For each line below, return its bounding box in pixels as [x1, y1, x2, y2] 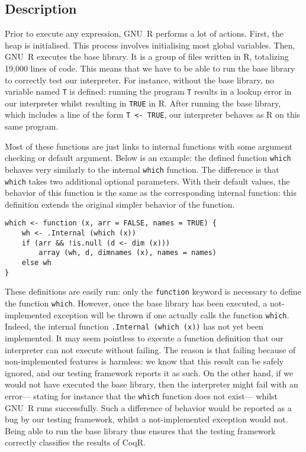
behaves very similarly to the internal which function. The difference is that [5, 163, 279, 175]
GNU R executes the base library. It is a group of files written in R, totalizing [5, 50, 289, 63]
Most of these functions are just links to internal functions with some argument [5, 140, 292, 152]
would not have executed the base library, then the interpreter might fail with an [5, 378, 298, 390]
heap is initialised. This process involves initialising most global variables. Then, [5, 38, 295, 51]
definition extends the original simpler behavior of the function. [5, 198, 235, 210]
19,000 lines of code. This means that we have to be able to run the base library [5, 62, 295, 74]
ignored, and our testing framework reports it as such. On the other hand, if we [5, 366, 294, 379]
